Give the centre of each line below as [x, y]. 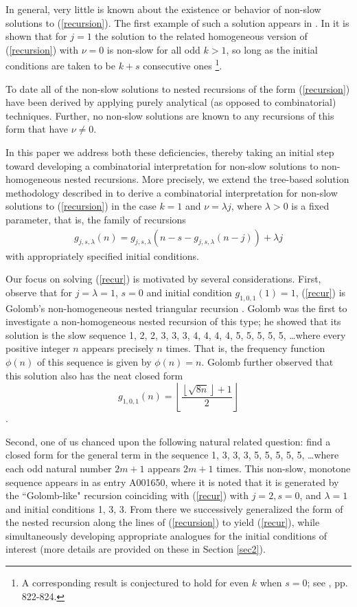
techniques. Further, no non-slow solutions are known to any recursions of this [170, 115]
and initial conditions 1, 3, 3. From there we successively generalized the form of [174, 508]
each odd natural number [59, 468]
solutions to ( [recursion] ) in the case [81, 206]
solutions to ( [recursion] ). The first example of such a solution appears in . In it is [177, 22]
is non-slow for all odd [153, 49]
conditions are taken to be [60, 66]
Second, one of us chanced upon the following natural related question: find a [168, 441]
